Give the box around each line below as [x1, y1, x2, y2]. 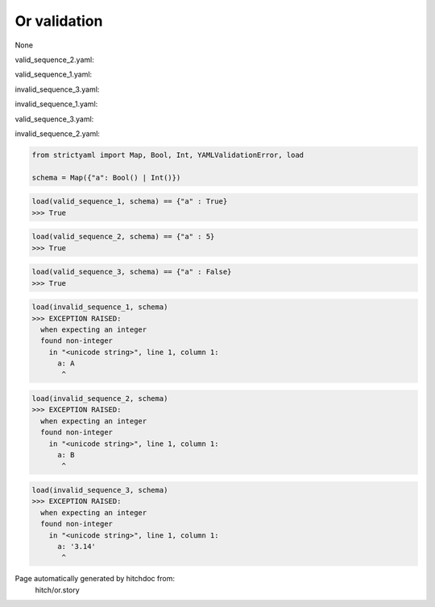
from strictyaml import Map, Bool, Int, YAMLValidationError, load [31, 150, 304, 159]
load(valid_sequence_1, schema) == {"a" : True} [31, 197, 228, 206]
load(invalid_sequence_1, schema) [31, 303, 168, 312]
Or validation [14, 12, 103, 30]
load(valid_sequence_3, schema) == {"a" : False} [31, 267, 232, 277]
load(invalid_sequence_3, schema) [31, 485, 168, 494]
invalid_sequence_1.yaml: [14, 99, 98, 109]
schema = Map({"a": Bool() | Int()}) [31, 173, 181, 182]
